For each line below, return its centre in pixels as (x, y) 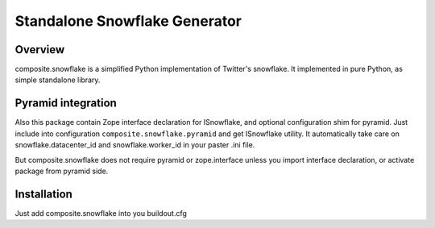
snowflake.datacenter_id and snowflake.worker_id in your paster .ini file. (135, 145)
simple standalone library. (58, 80)
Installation (43, 194)
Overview (40, 50)
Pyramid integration (66, 104)
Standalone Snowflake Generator (128, 21)
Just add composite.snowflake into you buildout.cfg (101, 213)
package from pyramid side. (62, 171)
